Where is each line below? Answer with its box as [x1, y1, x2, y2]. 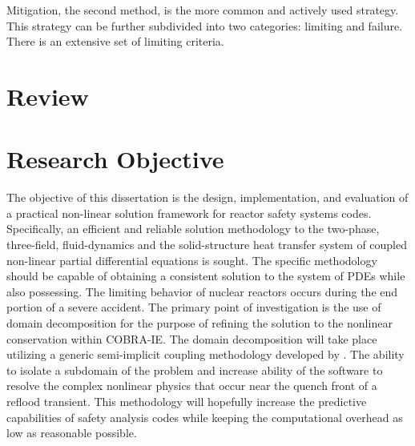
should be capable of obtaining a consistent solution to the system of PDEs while [6, 267, 405, 284]
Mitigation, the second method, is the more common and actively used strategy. [6, 2, 399, 18]
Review [6, 79, 89, 112]
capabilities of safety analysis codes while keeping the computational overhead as [6, 408, 403, 425]
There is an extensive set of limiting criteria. [6, 33, 224, 50]
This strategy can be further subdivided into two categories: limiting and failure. [6, 17, 403, 34]
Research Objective [6, 143, 224, 175]
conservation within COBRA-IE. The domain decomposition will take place [6, 330, 377, 347]
